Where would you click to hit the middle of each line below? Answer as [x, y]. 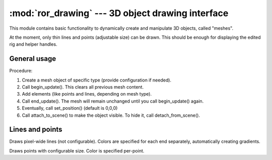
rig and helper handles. [33, 44]
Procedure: [21, 71]
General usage [33, 59]
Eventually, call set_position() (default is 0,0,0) [70, 108]
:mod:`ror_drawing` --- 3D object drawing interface [119, 13]
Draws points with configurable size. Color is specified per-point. [77, 150]
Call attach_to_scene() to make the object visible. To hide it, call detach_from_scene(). [111, 115]
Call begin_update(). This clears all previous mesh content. [83, 87]
